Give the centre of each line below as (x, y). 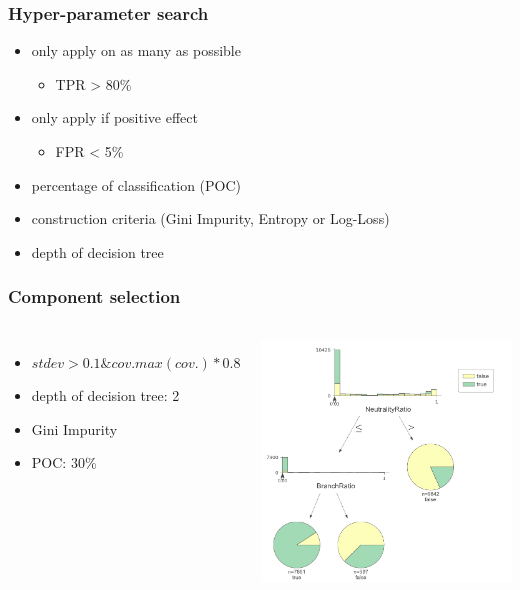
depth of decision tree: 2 (105, 395)
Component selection (94, 296)
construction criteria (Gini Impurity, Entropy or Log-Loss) (210, 218)
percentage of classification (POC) (136, 184)
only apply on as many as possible (136, 50)
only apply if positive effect (114, 117)
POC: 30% (64, 462)
